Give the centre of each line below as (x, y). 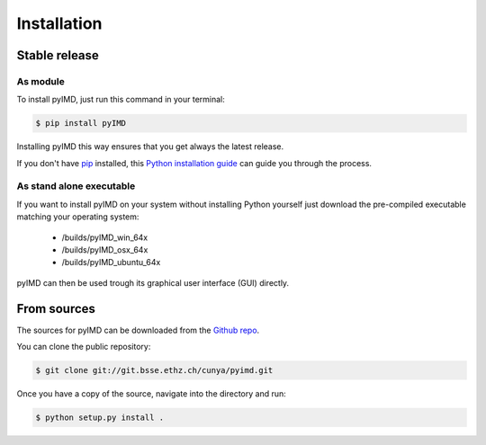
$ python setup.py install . (100, 418)
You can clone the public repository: (84, 347)
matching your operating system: (78, 217)
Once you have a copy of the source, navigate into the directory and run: (152, 394)
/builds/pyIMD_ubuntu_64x (111, 263)
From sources (56, 309)
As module (40, 81)
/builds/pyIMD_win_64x (105, 237)
